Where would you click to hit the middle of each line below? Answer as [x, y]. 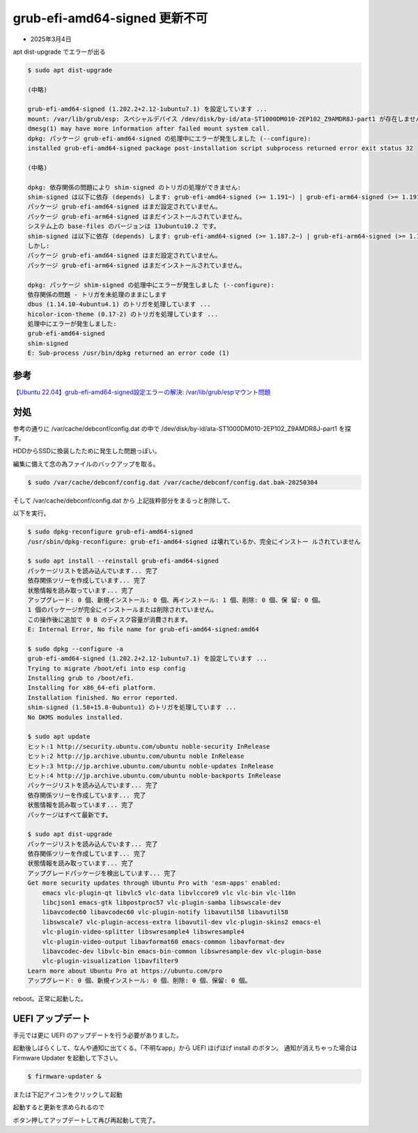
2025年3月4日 [51, 39]
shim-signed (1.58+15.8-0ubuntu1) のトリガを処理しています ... [132, 707]
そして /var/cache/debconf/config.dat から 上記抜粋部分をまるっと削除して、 [123, 500]
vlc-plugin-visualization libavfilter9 [110, 961]
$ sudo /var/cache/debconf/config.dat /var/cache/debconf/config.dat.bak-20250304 [173, 482]
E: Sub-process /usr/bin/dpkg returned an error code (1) [129, 353]
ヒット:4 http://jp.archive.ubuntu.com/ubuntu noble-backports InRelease [154, 775]
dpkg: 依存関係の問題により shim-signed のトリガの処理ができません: [134, 187]
